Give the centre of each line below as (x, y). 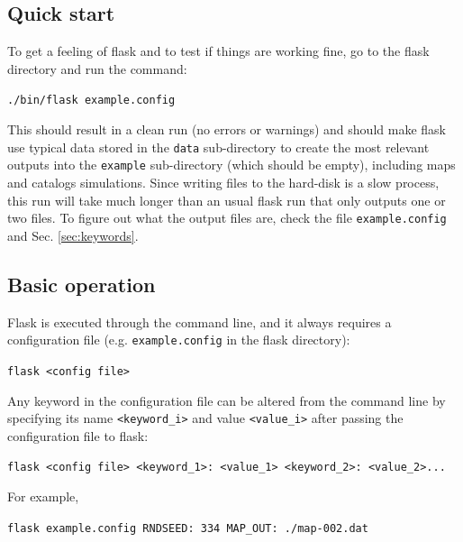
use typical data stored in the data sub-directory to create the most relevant (218, 147)
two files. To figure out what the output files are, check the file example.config (227, 218)
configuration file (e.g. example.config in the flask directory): (179, 340)
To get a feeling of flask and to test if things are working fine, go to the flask (218, 51)
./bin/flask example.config (91, 101)
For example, (43, 496)
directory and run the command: (97, 68)
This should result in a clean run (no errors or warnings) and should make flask (227, 129)
